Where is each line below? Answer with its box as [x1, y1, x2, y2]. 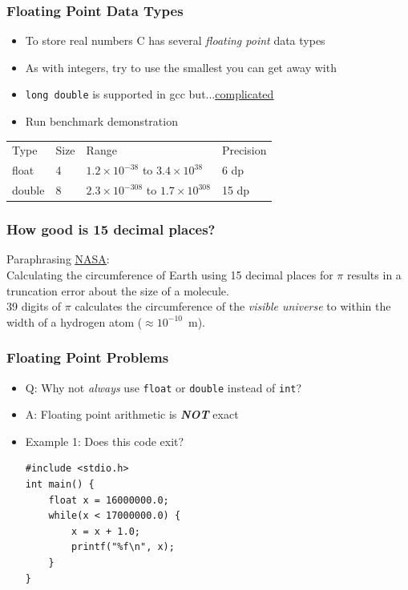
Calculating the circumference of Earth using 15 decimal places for [6, 267, 333, 283]
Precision [221, 142, 267, 159]
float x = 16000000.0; [48, 494, 169, 506]
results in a [346, 267, 402, 283]
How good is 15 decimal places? [6, 219, 216, 239]
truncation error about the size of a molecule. [6, 282, 229, 299]
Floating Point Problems [6, 347, 169, 367]
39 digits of [6, 298, 62, 315]
